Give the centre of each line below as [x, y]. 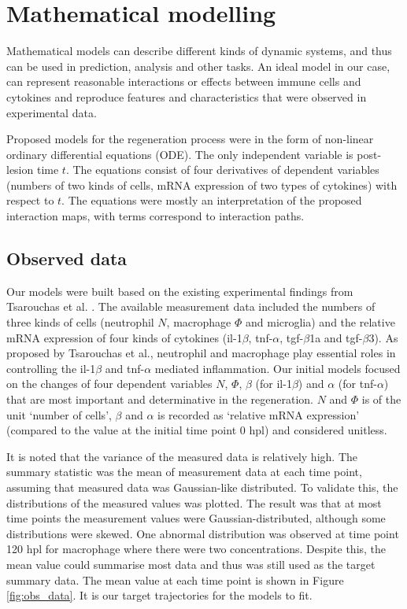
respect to [30, 200]
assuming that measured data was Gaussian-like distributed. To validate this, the [202, 487]
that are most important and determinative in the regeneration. [160, 399]
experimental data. [52, 112]
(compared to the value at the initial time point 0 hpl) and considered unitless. [197, 430]
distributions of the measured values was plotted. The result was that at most [194, 502]
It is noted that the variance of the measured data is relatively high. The [182, 456]
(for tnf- [357, 384]
